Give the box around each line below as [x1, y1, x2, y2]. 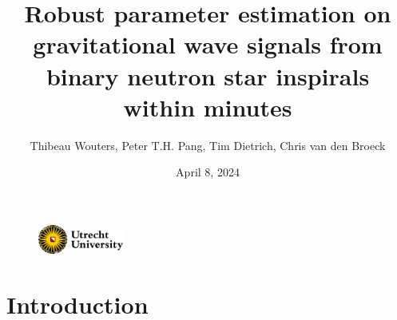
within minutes [123, 90, 292, 123]
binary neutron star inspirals [46, 59, 370, 92]
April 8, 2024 [176, 164, 240, 180]
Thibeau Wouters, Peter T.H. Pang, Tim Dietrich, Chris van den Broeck [30, 136, 386, 153]
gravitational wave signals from [33, 28, 383, 61]
